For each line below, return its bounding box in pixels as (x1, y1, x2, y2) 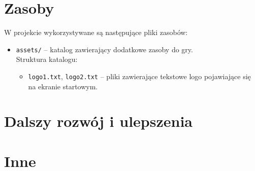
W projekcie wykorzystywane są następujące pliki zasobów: (4, 27, 188, 38)
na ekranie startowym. (28, 81, 98, 91)
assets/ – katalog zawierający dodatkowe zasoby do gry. (16, 44, 193, 54)
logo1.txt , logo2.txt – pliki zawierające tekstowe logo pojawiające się (28, 71, 251, 81)
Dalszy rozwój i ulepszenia (4, 111, 193, 131)
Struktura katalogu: (16, 54, 78, 64)
